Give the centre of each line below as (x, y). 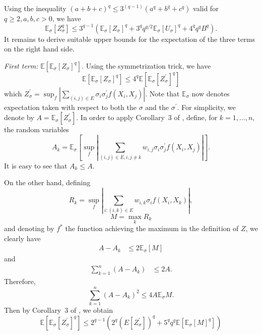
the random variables (37, 129)
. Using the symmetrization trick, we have (146, 65)
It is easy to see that (36, 165)
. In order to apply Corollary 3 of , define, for (147, 117)
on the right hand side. (39, 49)
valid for (206, 8)
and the (157, 107)
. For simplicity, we (206, 107)
